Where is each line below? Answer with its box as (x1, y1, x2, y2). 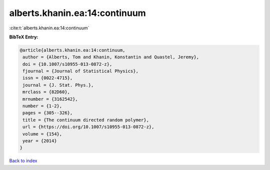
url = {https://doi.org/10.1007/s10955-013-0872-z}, (22, 124, 154, 130)
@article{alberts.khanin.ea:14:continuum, (19, 47, 125, 53)
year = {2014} (22, 138, 57, 144)
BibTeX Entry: (9, 34, 38, 40)
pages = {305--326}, (22, 110, 73, 116)
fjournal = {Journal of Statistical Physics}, (22, 68, 138, 74)
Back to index (9, 158, 37, 164)
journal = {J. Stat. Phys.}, (22, 82, 94, 88)
